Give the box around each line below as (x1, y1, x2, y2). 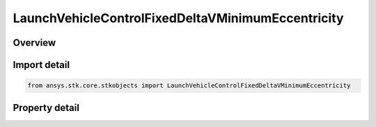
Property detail (13, 101, 80, 114)
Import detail (13, 59, 70, 71)
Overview (13, 37, 56, 49)
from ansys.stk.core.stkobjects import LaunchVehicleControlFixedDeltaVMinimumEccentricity (27, 82, 351, 90)
